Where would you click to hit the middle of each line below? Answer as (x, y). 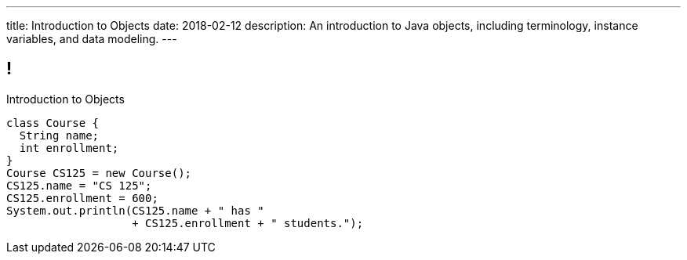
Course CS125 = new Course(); (99, 173)
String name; (59, 135)
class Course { (53, 123)
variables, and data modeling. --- (92, 39)
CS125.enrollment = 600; (82, 198)
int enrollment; (69, 148)
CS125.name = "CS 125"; (79, 185)
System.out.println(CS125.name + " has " (135, 210)
